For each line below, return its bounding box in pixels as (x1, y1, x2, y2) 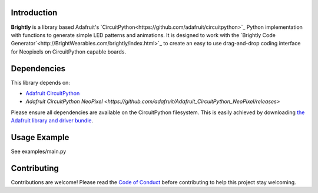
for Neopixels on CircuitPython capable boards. (11, 48, 127, 55)
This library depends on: (11, 79, 71, 86)
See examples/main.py (11, 148, 67, 155)
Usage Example (11, 132, 69, 142)
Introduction (11, 8, 58, 18)
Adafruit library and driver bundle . (11, 117, 94, 124)
